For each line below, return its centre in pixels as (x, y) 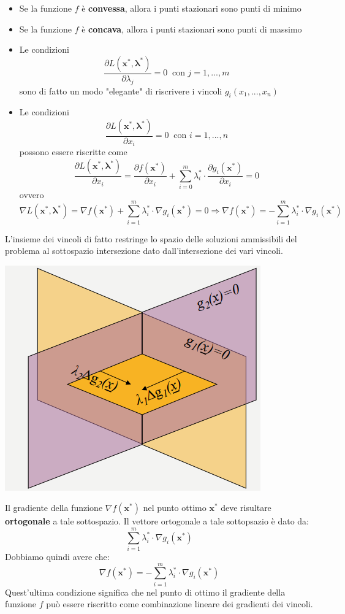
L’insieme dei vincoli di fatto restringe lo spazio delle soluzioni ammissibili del (151, 238)
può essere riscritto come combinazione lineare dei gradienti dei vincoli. (180, 604)
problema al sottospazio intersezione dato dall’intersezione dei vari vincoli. (144, 251)
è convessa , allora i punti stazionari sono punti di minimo (191, 8)
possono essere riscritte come (73, 152)
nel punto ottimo (175, 508)
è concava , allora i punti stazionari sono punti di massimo (192, 29)
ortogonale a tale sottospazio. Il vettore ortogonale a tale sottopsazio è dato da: (157, 521)
